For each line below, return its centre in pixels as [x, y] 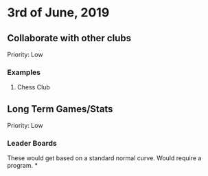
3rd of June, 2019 [58, 13]
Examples [24, 72]
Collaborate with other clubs [69, 38]
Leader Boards [32, 144]
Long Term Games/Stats [60, 109]
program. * [22, 166]
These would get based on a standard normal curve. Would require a [104, 158]
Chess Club [33, 87]
